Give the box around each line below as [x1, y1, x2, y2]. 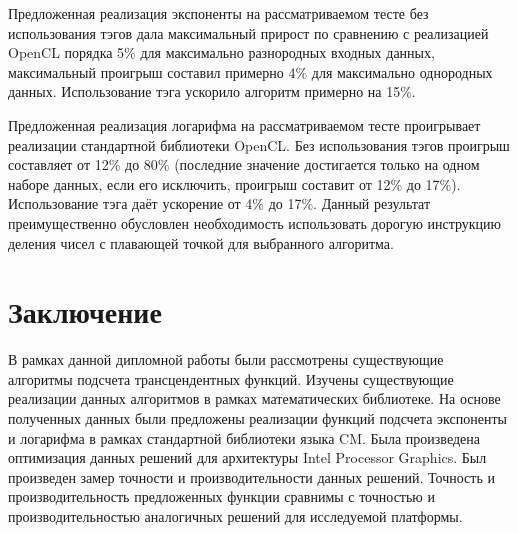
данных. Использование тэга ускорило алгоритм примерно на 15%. [8, 81, 416, 102]
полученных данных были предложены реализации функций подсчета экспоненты [8, 408, 507, 429]
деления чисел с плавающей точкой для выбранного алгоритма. [8, 232, 394, 253]
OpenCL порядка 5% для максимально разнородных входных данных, [8, 42, 435, 63]
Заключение [8, 291, 162, 332]
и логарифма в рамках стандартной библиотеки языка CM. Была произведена [8, 427, 480, 448]
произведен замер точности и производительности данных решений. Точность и [8, 466, 495, 487]
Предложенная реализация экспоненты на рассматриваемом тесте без [8, 3, 429, 23]
